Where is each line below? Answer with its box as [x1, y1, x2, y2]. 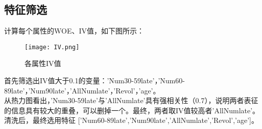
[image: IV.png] [25, 43, 80, 51]
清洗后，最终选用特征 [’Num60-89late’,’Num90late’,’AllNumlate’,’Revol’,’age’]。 [4, 115, 259, 125]
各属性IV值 [25, 58, 61, 69]
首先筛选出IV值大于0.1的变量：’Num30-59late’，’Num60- [4, 75, 185, 86]
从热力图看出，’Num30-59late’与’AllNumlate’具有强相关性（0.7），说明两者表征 [4, 95, 258, 106]
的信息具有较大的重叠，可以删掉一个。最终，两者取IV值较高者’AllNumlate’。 [4, 105, 260, 115]
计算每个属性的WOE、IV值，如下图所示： [4, 25, 144, 36]
